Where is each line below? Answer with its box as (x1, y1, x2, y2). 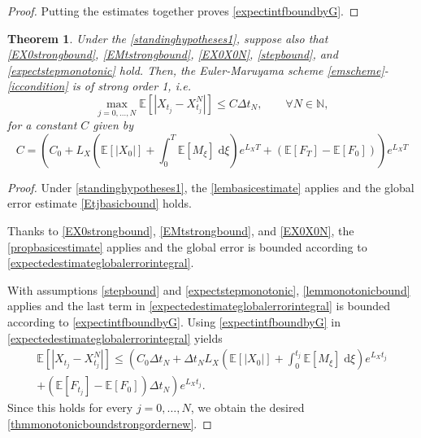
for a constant (7, 116, 77, 134)
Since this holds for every (7, 399, 133, 416)
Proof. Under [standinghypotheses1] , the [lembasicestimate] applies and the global (7, 178, 414, 195)
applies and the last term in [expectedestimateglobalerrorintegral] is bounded (7, 297, 391, 314)
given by (93, 116, 134, 134)
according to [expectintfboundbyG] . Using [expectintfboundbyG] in (7, 313, 341, 330)
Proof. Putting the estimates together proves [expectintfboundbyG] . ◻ (7, 2, 359, 19)
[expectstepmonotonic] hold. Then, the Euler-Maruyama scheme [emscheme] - (7, 61, 388, 78)
